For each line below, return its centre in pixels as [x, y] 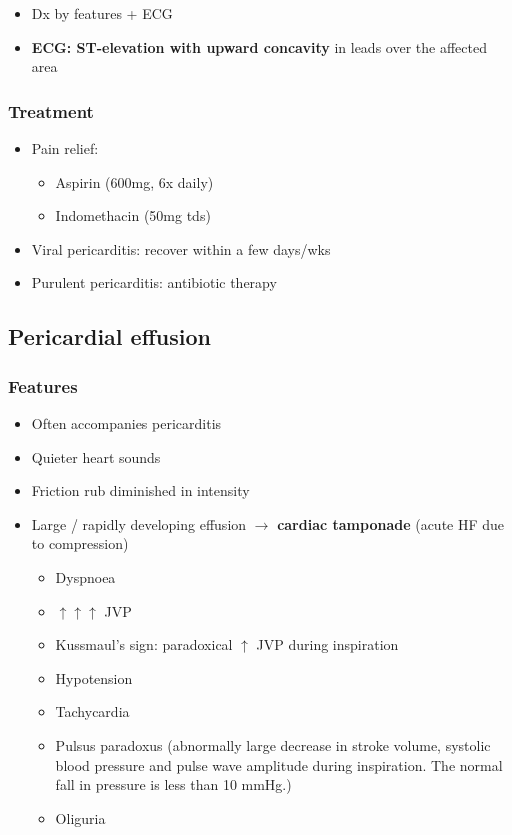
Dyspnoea [85, 576]
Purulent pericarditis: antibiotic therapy [154, 282]
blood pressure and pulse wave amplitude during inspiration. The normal [279, 764]
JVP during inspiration [327, 644]
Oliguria [80, 817]
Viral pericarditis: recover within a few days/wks [181, 248]
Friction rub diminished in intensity [140, 490]
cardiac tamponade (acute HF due [391, 523]
